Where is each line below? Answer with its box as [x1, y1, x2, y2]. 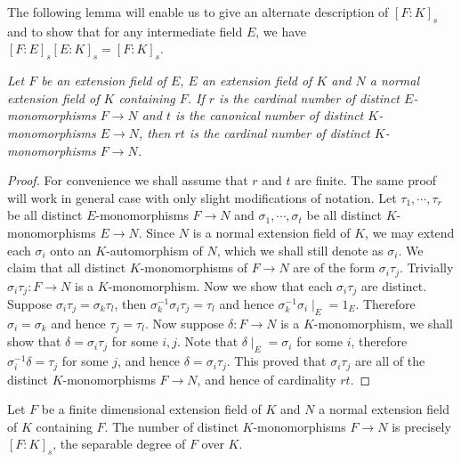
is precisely [392, 417, 451, 435]
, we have [255, 21, 306, 40]
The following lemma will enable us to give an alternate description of [7, 3, 389, 20]
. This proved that [226, 352, 327, 370]
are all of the [354, 352, 425, 370]
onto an [50, 240, 92, 259]
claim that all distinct [7, 258, 126, 277]
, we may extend [365, 223, 455, 241]
